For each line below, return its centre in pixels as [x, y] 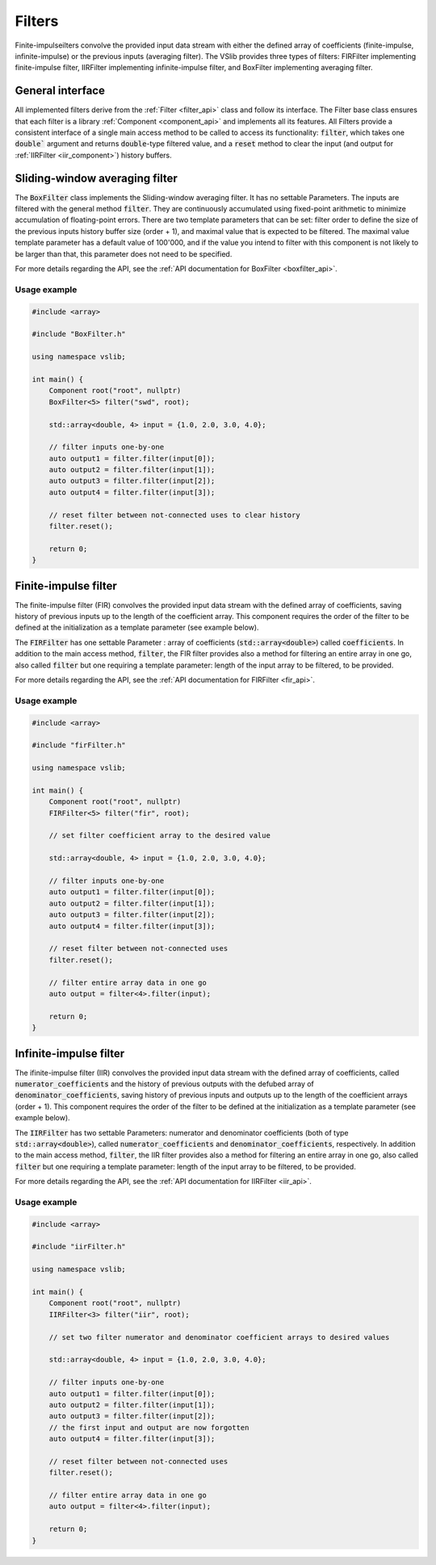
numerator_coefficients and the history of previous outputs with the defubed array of [165, 1084]
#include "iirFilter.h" [79, 1247]
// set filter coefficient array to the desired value [159, 836]
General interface [60, 91]
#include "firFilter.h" [79, 745]
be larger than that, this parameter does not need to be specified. [124, 253]
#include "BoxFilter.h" [79, 334]
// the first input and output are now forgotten [149, 1427]
